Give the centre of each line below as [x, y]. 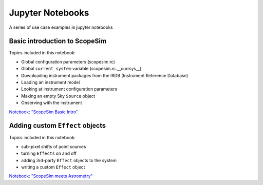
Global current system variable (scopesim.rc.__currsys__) [81, 69]
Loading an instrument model [51, 82]
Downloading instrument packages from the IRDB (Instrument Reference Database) [105, 75]
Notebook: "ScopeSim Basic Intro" [43, 112]
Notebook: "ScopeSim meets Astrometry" [51, 176]
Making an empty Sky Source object [58, 96]
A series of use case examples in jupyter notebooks [61, 27]
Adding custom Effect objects [57, 126]
